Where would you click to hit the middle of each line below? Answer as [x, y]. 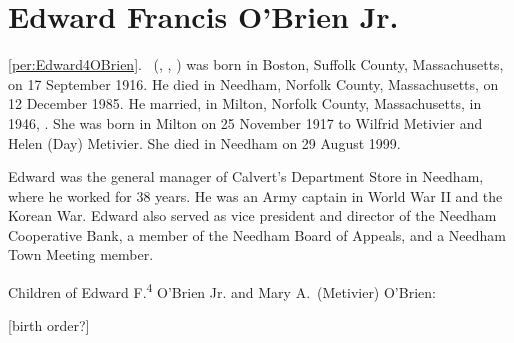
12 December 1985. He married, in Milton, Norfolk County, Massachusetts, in [245, 103]
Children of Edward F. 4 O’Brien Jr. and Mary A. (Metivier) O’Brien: [222, 290]
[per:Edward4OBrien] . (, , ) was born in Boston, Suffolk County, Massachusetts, [256, 64]
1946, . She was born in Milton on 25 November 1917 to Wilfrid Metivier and [245, 122]
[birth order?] [49, 325]
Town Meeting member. [81, 254]
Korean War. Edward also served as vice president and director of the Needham [252, 215]
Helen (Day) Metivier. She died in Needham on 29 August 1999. [204, 142]
